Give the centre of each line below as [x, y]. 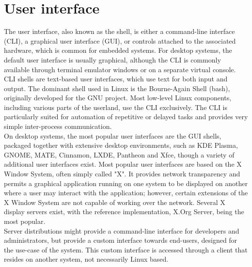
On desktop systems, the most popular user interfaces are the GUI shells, [113, 135]
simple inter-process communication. [58, 126]
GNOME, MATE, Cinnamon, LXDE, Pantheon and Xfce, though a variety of [119, 154]
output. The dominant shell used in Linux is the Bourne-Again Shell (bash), [117, 88]
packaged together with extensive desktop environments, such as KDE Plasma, [121, 145]
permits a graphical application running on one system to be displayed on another [126, 183]
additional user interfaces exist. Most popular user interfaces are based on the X [123, 164]
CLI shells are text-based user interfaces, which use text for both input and [116, 79]
